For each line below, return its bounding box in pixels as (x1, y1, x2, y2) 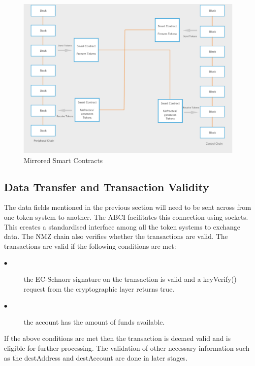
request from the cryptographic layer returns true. (24, 283, 175, 294)
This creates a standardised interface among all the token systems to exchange (4, 221, 241, 232)
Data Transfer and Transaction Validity (4, 179, 209, 194)
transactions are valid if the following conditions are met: (4, 240, 176, 251)
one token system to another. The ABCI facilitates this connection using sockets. (4, 212, 248, 222)
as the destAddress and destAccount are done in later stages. (4, 352, 188, 363)
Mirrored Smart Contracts (24, 155, 103, 165)
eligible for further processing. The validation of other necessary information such (4, 343, 250, 353)
